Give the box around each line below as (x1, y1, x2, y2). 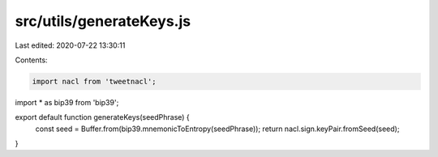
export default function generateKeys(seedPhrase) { (15, 112, 190, 122)
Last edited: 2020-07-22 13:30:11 (15, 40, 126, 50)
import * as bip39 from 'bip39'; (15, 97, 119, 107)
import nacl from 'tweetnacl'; (32, 77, 157, 86)
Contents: (15, 55, 48, 65)
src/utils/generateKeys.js (15, 12, 191, 30)
